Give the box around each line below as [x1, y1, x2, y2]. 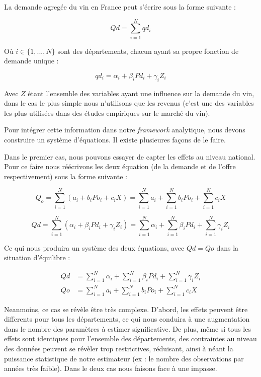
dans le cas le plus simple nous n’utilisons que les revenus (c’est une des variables [4, 98, 254, 108]
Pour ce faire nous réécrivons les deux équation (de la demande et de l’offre [4, 161, 236, 172]
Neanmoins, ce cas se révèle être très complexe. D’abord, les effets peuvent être [4, 304, 248, 314]
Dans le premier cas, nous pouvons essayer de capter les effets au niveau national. [4, 151, 255, 162]
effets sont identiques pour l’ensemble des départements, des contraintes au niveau [4, 333, 257, 344]
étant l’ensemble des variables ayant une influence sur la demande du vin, [28, 88, 254, 98]
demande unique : [4, 55, 59, 66]
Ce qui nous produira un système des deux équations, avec [4, 242, 185, 253]
